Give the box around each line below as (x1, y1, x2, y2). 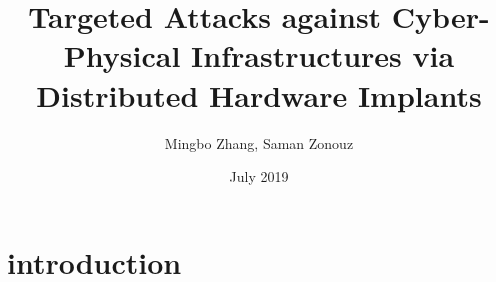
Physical (63, 35, 181, 76)
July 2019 (229, 166, 289, 187)
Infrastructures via (191, 35, 455, 76)
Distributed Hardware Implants (36, 74, 482, 115)
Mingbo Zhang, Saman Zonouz (164, 132, 354, 153)
